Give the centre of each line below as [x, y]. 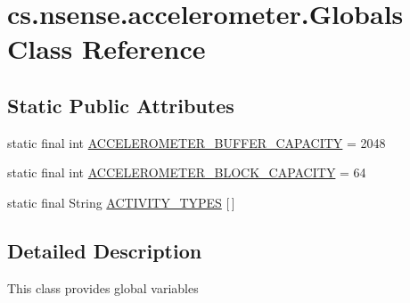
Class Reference [107, 49]
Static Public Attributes [121, 105]
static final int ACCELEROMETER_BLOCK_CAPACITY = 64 [187, 172]
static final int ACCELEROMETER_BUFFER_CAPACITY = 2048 [197, 142]
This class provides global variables [103, 287]
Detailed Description [105, 250]
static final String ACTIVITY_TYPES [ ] [121, 202]
